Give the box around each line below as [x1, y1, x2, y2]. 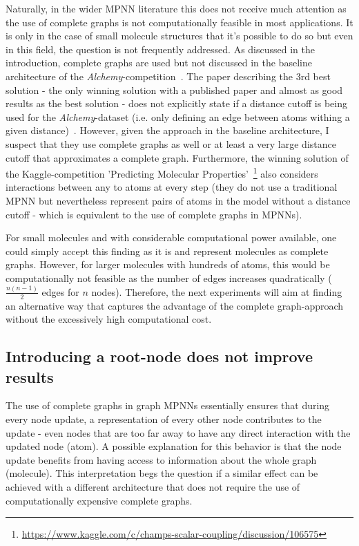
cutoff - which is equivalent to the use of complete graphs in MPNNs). [6, 207, 302, 221]
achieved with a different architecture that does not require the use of [6, 480, 300, 494]
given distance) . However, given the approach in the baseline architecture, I [6, 123, 329, 138]
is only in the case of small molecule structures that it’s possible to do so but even [6, 28, 353, 43]
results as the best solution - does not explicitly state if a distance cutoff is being [6, 96, 347, 111]
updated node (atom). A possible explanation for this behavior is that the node [6, 439, 342, 453]
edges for [41, 284, 79, 299]
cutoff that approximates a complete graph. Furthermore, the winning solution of [6, 150, 349, 164]
